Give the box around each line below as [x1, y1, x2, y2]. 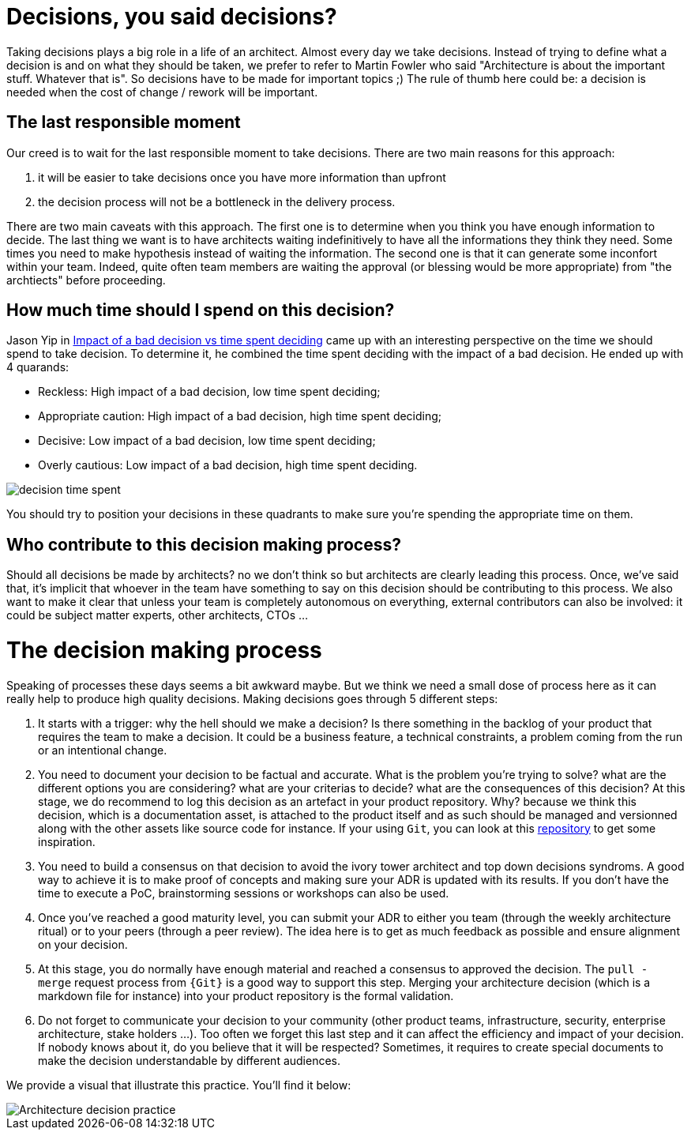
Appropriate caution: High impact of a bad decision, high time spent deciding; [38, 409, 442, 423]
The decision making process [6, 637, 322, 664]
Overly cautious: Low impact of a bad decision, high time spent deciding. [38, 458, 418, 472]
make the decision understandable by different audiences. [38, 1053, 341, 1067]
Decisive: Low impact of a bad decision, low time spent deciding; [38, 434, 376, 448]
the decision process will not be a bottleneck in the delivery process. [38, 194, 396, 209]
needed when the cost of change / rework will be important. [6, 85, 318, 99]
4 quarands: [6, 360, 69, 374]
